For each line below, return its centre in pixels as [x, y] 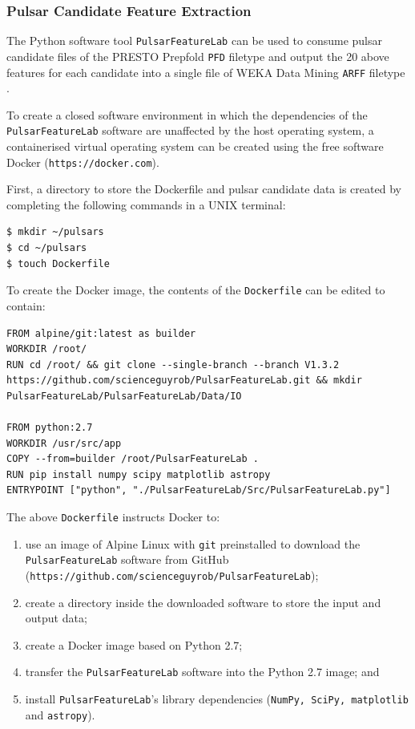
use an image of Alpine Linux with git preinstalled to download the [193, 543]
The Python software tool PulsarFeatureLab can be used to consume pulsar [195, 40]
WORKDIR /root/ [47, 349]
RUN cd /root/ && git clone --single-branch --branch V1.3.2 [173, 364]
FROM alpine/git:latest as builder [101, 333]
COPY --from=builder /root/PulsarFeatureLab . [133, 459]
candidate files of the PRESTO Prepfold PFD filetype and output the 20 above [198, 56]
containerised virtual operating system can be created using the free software [195, 146]
